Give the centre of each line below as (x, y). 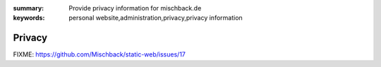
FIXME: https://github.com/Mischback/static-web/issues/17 (99, 54)
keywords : (29, 18)
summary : (29, 8)
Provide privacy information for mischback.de (135, 8)
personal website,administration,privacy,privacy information (156, 18)
